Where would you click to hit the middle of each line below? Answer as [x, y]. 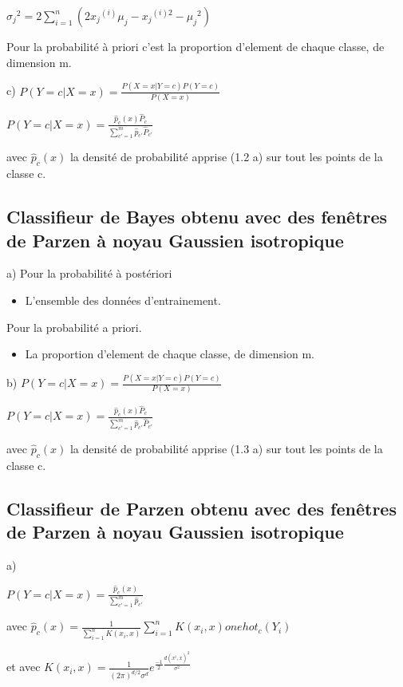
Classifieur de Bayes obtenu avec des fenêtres [197, 217]
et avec [24, 667]
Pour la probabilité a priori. [74, 327]
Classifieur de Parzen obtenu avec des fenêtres [201, 508]
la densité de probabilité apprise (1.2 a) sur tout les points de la [226, 157]
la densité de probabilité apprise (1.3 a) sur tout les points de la [226, 449]
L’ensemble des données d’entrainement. [123, 300]
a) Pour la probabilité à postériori [89, 273]
